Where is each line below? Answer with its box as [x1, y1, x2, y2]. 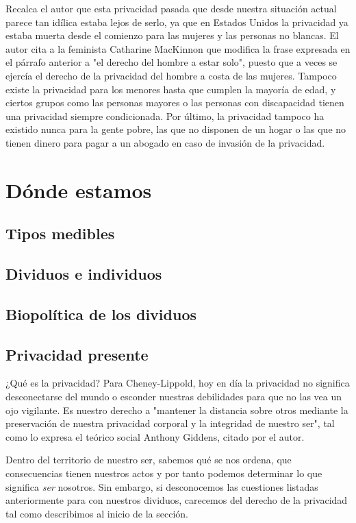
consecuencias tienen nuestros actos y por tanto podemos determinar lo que [5, 466, 322, 481]
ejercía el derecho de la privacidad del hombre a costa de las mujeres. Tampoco [5, 68, 337, 82]
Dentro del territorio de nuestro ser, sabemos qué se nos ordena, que [5, 452, 292, 467]
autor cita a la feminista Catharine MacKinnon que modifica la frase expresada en [5, 41, 351, 56]
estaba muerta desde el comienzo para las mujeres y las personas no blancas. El [5, 28, 339, 42]
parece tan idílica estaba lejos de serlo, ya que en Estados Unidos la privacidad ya [5, 14, 348, 29]
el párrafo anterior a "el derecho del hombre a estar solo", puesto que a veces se [5, 55, 338, 69]
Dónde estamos [5, 175, 152, 204]
